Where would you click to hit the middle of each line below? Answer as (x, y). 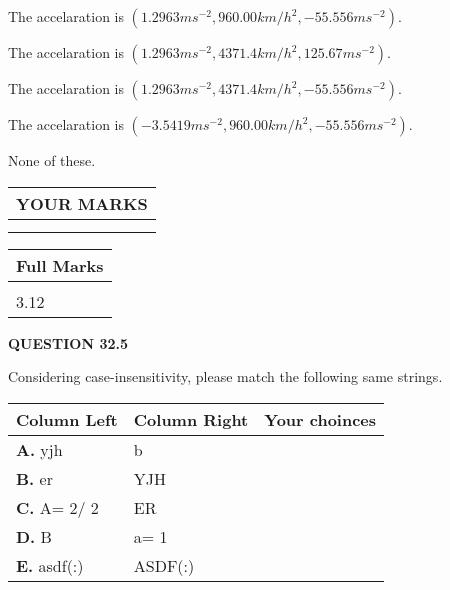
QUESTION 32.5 (68, 342)
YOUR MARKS (82, 203)
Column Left (67, 419)
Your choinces (320, 419)
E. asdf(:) (50, 565)
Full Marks (60, 265)
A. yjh (39, 449)
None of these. (52, 160)
